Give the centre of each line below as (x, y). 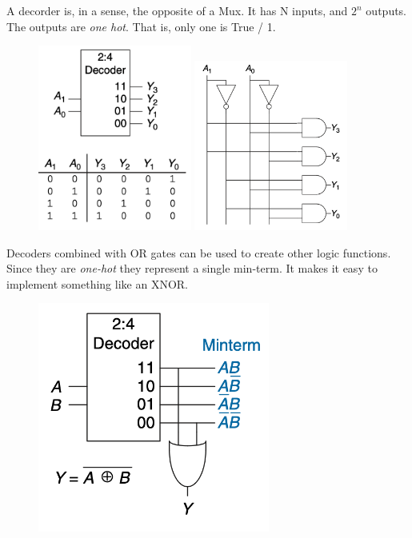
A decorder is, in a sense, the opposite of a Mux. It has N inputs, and (177, 10)
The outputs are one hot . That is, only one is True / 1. (141, 26)
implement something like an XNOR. (97, 283)
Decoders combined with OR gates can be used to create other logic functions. (199, 252)
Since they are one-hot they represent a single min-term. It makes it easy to (192, 268)
